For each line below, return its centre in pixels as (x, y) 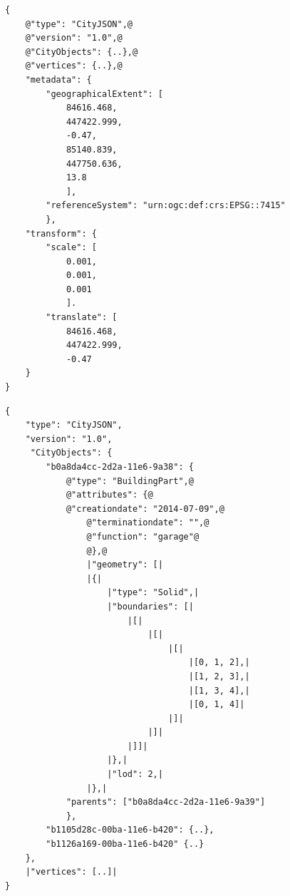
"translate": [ (82, 318)
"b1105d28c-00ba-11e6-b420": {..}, (130, 830)
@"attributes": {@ (109, 495)
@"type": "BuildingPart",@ (130, 481)
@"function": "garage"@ (143, 536)
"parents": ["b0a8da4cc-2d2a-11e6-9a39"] (166, 802)
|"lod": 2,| (135, 774)
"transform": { (61, 233)
